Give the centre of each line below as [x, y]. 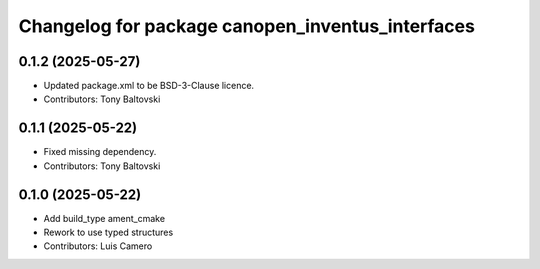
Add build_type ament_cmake [104, 218]
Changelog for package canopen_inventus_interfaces [246, 26]
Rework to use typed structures [108, 232]
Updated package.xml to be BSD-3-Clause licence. [149, 86]
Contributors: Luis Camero [98, 246]
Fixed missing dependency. [100, 152]
